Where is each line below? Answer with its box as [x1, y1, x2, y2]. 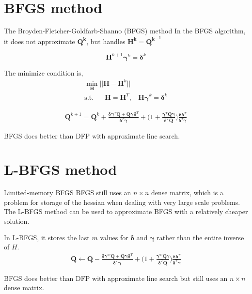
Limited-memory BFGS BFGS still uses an [4, 187, 131, 198]
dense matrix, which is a [151, 187, 223, 198]
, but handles [86, 36, 126, 46]
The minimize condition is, [4, 67, 83, 77]
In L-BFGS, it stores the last [4, 232, 90, 242]
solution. [4, 216, 30, 226]
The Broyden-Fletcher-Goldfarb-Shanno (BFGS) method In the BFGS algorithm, [4, 26, 246, 36]
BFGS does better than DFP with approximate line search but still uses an [4, 273, 228, 283]
